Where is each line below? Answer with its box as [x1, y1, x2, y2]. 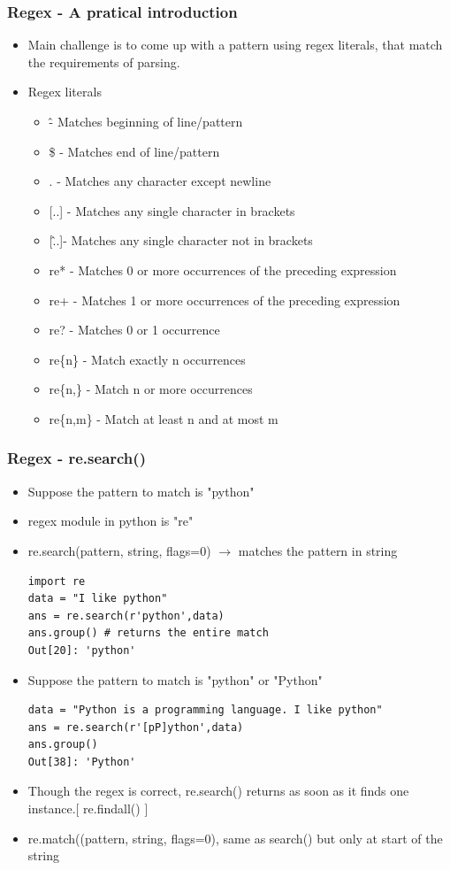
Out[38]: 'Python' [27, 755, 136, 768]
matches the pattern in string [238, 541, 398, 559]
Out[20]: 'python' [27, 643, 136, 657]
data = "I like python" [27, 592, 168, 605]
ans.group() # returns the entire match [27, 627, 269, 640]
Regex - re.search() [7, 447, 146, 469]
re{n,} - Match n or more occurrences [49, 380, 253, 398]
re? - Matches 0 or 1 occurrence [49, 320, 220, 339]
